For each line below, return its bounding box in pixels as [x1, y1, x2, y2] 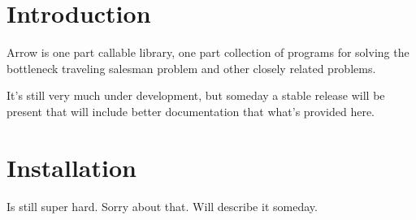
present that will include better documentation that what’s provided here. [6, 102, 375, 119]
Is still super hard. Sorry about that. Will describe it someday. [6, 197, 318, 214]
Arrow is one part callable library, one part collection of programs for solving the [6, 44, 409, 61]
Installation [6, 150, 136, 183]
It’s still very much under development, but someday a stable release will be [6, 87, 385, 104]
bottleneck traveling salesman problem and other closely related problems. [6, 59, 376, 76]
